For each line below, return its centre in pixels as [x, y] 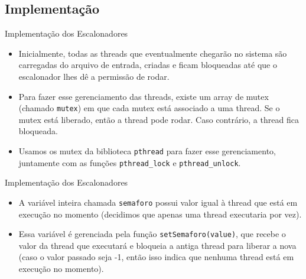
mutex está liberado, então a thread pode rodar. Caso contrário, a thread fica [159, 119]
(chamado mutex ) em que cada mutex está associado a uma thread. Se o [149, 108]
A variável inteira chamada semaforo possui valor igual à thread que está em [158, 202]
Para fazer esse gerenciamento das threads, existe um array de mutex [144, 96]
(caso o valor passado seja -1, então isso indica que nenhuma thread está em [156, 257]
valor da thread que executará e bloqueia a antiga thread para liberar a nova [157, 245]
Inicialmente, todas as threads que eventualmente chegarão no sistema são [153, 53]
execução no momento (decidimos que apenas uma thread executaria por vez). [160, 214]
